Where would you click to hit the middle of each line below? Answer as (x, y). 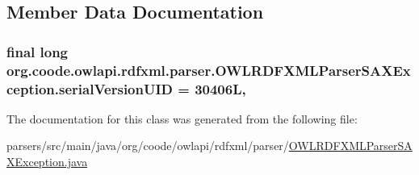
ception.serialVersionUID (90, 88)
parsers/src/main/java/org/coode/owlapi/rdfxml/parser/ (148, 146)
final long (38, 51)
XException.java (47, 162)
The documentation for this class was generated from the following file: (182, 118)
